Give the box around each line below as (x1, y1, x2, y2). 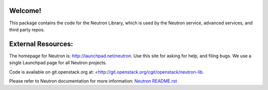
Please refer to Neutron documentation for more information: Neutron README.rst (9, 78, 177, 84)
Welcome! (9, 6, 42, 15)
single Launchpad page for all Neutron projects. (9, 60, 107, 66)
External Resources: (9, 40, 73, 48)
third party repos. (9, 26, 45, 32)
